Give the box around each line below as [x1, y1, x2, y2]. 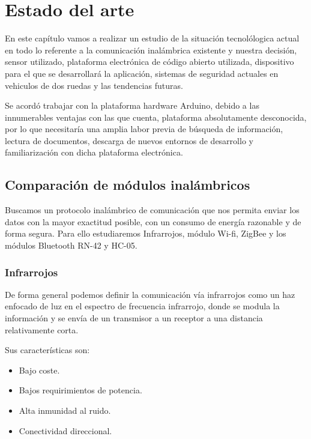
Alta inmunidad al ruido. [19, 404, 111, 417]
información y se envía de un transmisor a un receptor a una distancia [5, 312, 263, 324]
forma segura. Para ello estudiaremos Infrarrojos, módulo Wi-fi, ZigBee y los [5, 227, 286, 240]
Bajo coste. [19, 363, 60, 376]
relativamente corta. [5, 323, 79, 336]
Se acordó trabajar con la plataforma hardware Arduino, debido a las [5, 99, 259, 112]
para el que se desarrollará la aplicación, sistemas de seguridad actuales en [5, 67, 279, 79]
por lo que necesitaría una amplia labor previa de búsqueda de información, [5, 123, 283, 135]
